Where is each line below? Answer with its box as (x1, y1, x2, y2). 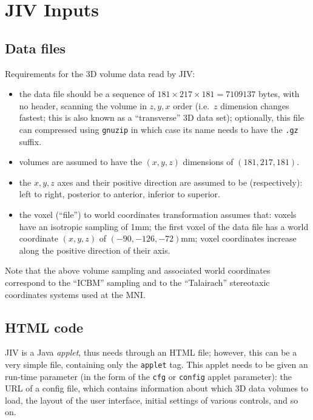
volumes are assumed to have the (19, 155, 142, 168)
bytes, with (258, 87, 300, 100)
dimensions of (183, 155, 234, 168)
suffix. (19, 135, 42, 147)
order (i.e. (173, 99, 210, 112)
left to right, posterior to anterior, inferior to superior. (19, 188, 220, 200)
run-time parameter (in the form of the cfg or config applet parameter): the (5, 370, 292, 382)
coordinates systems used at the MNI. (5, 288, 146, 300)
